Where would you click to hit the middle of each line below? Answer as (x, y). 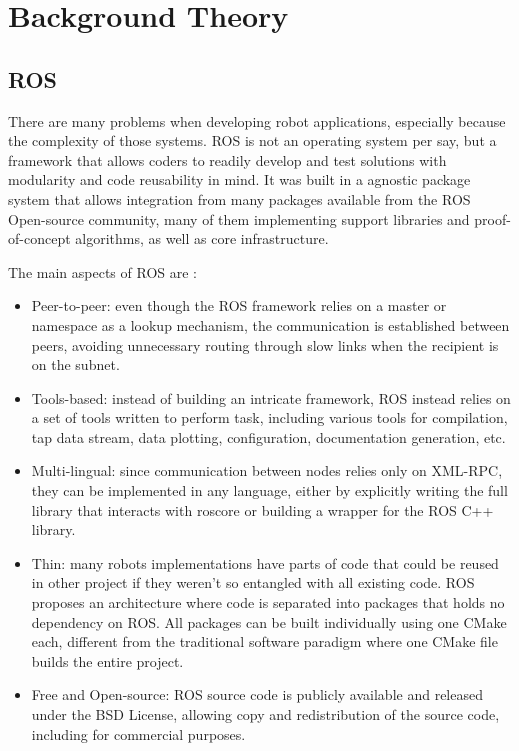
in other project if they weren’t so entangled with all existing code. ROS (253, 582)
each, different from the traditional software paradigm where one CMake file (264, 641)
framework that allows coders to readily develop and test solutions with (227, 159)
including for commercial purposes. (138, 733)
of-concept (39, 238)
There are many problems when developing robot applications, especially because (257, 120)
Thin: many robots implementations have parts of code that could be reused (265, 562)
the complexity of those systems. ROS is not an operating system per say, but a (252, 140)
